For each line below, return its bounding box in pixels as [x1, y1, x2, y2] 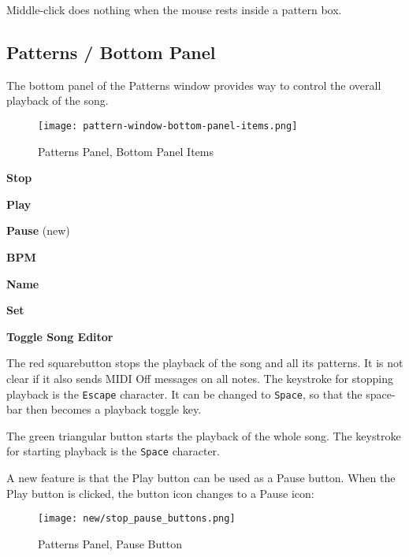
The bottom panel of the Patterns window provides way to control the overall [6, 76, 381, 93]
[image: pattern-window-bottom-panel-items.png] [38, 120, 298, 132]
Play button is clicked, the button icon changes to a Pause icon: [6, 485, 314, 501]
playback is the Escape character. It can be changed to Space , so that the [6, 385, 363, 402]
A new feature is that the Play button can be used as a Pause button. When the [6, 470, 396, 486]
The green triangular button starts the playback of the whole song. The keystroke [6, 427, 401, 444]
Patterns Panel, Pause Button [38, 535, 182, 551]
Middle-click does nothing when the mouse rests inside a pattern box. [6, 2, 342, 17]
